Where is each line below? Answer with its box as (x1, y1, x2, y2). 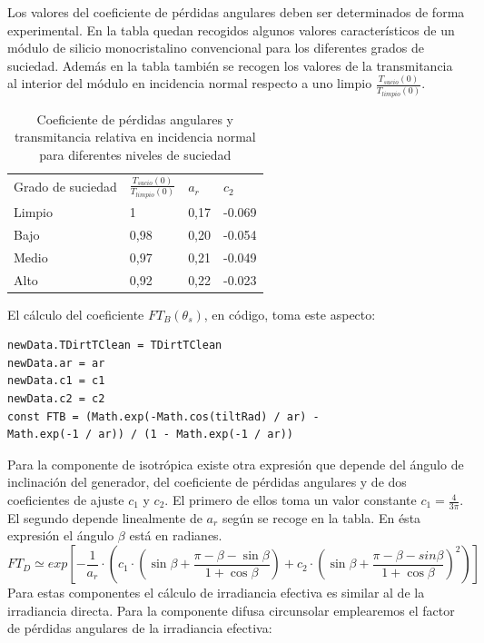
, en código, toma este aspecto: (203, 304, 376, 323)
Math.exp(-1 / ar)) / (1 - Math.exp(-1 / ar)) (7, 428, 293, 441)
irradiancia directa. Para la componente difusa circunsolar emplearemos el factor (7, 600, 455, 619)
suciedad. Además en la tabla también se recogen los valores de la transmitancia (7, 55, 453, 74)
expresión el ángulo (7, 526, 114, 545)
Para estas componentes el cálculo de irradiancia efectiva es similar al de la (7, 583, 425, 602)
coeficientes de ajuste (7, 490, 124, 509)
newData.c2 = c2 (7, 392, 105, 406)
